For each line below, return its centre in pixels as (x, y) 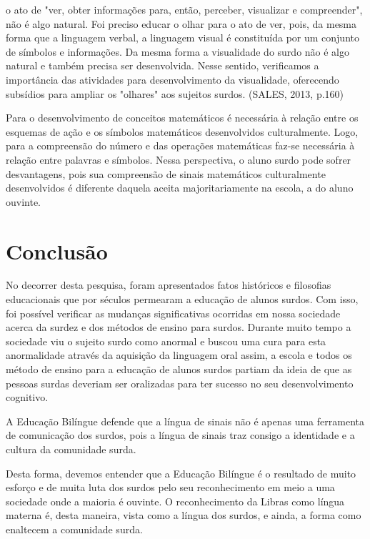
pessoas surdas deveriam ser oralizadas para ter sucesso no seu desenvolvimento (180, 383)
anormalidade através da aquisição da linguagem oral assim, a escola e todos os (179, 355)
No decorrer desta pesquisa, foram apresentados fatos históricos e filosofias (169, 285)
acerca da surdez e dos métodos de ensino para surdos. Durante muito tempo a (179, 327)
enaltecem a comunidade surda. (74, 529)
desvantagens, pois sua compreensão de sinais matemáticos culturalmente (166, 173)
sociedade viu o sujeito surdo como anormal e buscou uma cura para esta (166, 341)
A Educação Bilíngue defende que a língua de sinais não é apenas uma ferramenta (185, 421)
